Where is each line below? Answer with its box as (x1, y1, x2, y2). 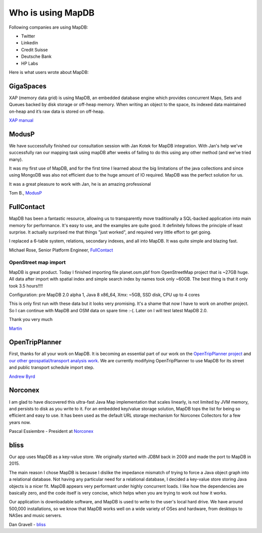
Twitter (21, 33, 35, 39)
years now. (9, 419, 31, 425)
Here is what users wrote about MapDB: (9, 69, 89, 75)
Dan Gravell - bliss (9, 521, 46, 527)
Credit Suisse (21, 47, 48, 53)
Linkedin (21, 40, 38, 46)
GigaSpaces (9, 82, 47, 90)
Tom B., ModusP (9, 190, 42, 196)
